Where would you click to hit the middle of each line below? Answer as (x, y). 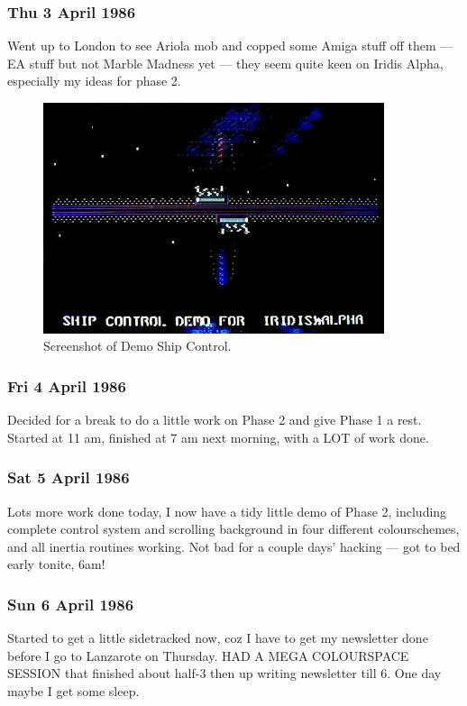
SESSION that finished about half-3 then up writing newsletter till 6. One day (224, 673)
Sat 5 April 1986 (69, 477)
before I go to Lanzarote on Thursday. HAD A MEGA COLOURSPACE (208, 655)
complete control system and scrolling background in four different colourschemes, (233, 529)
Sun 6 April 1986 (71, 604)
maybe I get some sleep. (73, 690)
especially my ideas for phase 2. (94, 81)
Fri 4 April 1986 (67, 385)
